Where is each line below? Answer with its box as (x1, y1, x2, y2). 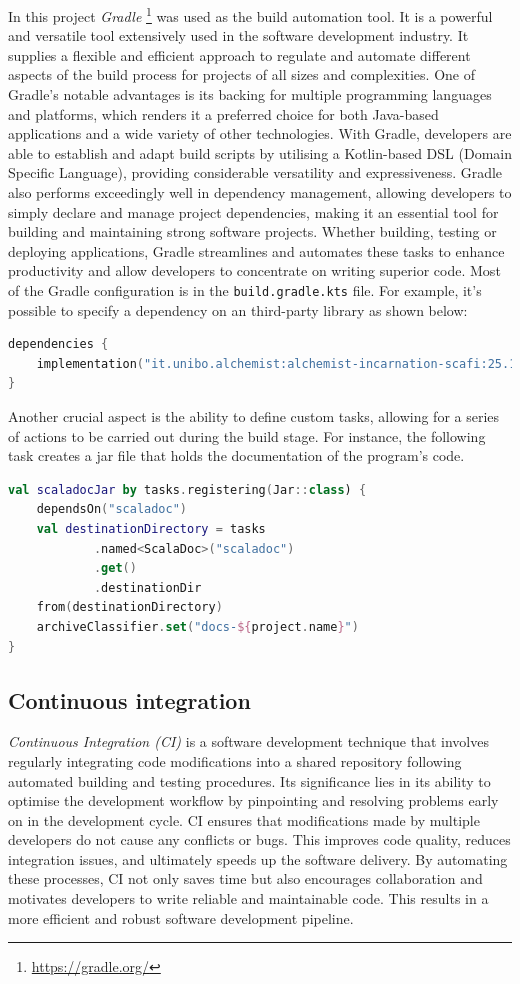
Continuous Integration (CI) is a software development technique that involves (8, 731, 489, 752)
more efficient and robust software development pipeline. (8, 907, 354, 928)
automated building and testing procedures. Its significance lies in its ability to (8, 770, 491, 791)
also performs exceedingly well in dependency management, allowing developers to (8, 182, 512, 202)
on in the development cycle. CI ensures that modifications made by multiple (8, 809, 480, 830)
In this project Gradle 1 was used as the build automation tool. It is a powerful (8, 3, 493, 26)
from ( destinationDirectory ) (36, 600, 223, 615)
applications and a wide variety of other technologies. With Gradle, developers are (8, 123, 512, 144)
